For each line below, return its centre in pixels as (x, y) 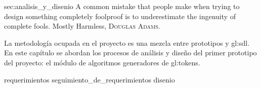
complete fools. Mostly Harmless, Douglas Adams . (82, 26)
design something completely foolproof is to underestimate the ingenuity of (120, 16)
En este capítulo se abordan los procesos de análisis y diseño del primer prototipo (130, 53)
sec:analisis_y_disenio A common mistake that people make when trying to (122, 6)
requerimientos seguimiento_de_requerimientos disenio (90, 79)
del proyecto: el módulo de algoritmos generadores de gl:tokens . (102, 62)
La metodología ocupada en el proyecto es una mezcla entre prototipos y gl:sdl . (127, 42)
